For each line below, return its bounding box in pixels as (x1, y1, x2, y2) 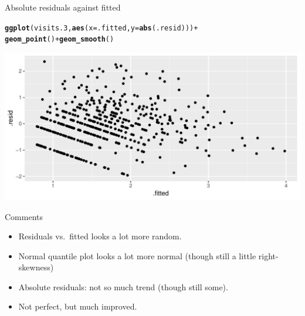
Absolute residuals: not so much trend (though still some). (18, 280, 228, 293)
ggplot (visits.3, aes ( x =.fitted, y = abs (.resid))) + (5, 23, 198, 32)
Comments (5, 210, 43, 222)
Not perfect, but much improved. (18, 300, 137, 312)
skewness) (18, 261, 54, 273)
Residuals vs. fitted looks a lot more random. (18, 230, 182, 242)
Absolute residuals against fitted (5, 1, 121, 13)
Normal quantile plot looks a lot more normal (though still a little (18, 249, 256, 262)
